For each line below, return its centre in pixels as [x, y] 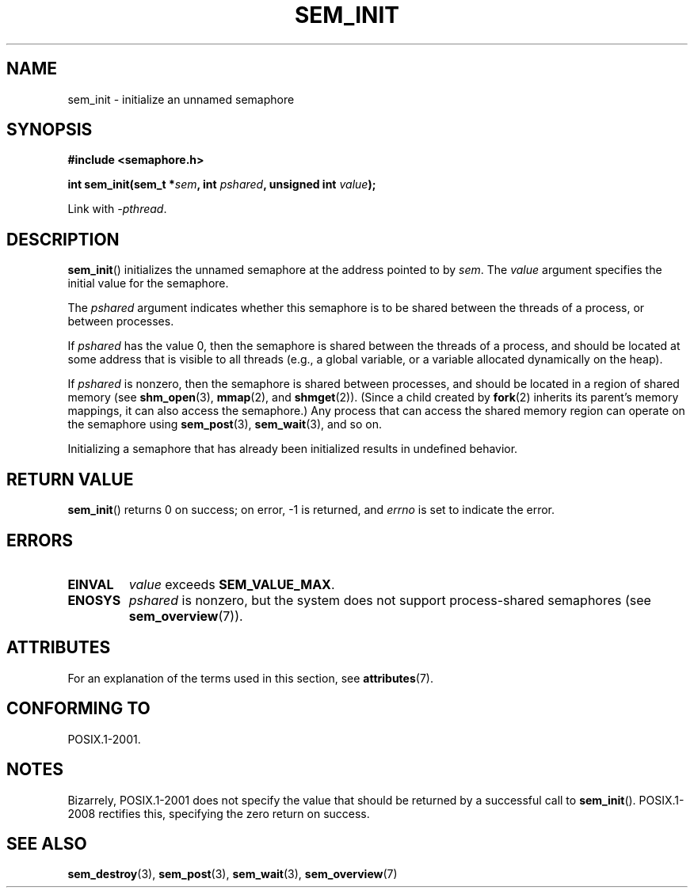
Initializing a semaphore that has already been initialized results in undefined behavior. [293, 449]
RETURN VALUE [70, 479]
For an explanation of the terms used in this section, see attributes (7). [250, 678]
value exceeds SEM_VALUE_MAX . [232, 584]
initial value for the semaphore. [148, 283]
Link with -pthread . [117, 209]
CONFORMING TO [78, 709]
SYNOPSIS [50, 130]
